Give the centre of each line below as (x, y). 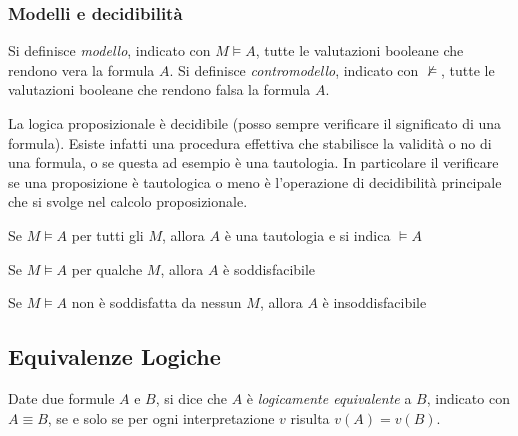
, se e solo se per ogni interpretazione (161, 417)
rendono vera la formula (81, 69)
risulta (310, 417)
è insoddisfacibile (374, 302)
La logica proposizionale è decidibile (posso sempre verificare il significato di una (255, 123)
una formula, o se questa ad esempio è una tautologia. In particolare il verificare (253, 162)
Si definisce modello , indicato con (109, 50)
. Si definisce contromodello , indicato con (294, 69)
